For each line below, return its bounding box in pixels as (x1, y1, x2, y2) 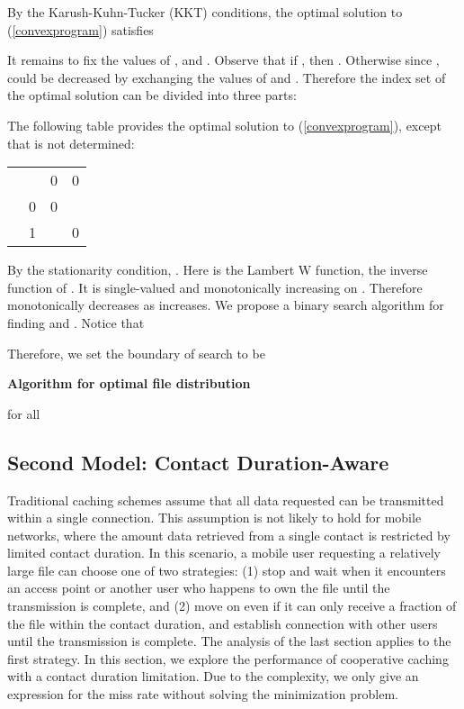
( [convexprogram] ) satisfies (7, 20, 154, 39)
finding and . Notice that (7, 313, 145, 332)
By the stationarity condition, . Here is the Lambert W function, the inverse (7, 260, 428, 279)
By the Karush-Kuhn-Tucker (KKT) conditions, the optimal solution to (7, 3, 403, 21)
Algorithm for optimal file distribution (7, 374, 251, 393)
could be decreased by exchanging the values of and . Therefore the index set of (7, 68, 446, 86)
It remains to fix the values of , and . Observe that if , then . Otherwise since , (7, 50, 440, 69)
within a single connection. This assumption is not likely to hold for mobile (7, 508, 422, 527)
